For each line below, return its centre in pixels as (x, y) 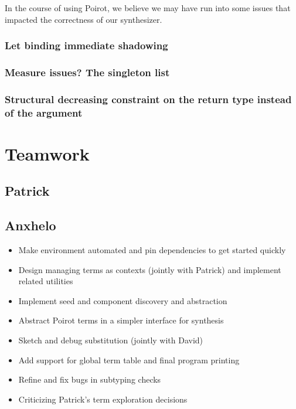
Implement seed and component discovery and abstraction (123, 300)
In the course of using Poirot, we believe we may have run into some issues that (148, 8)
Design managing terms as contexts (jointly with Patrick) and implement (150, 269)
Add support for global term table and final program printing (129, 359)
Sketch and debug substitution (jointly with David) (111, 340)
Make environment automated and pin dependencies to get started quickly (152, 250)
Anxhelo (30, 225)
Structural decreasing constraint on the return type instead (148, 99)
